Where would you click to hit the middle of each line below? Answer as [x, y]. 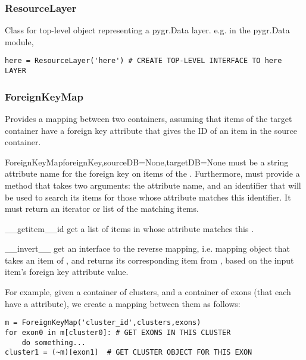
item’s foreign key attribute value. [67, 272]
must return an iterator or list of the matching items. [102, 209]
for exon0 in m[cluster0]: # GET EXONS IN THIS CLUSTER [118, 332]
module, [19, 41]
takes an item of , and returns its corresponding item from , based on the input [149, 260]
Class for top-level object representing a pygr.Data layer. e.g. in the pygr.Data [147, 30]
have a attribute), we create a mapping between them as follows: [123, 303]
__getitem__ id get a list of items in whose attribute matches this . [129, 228]
